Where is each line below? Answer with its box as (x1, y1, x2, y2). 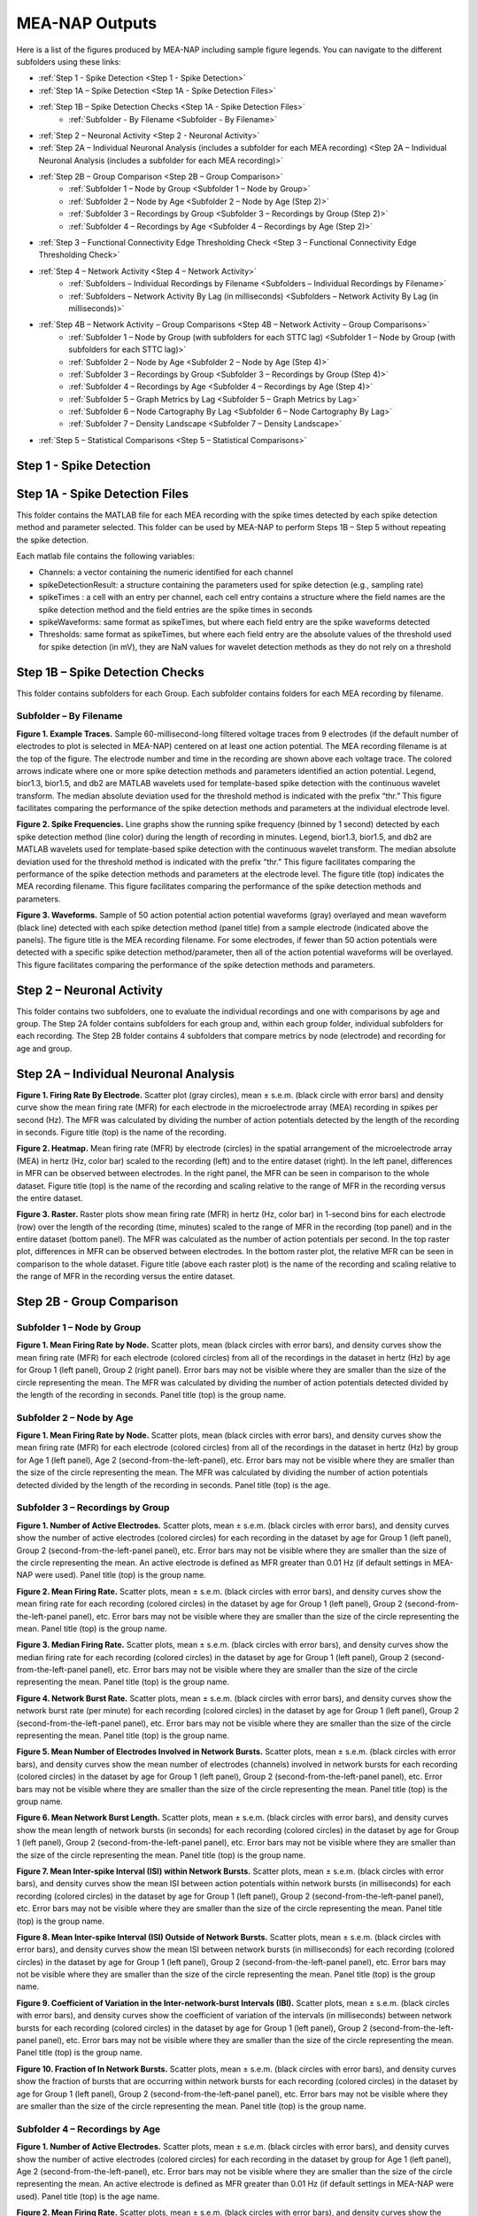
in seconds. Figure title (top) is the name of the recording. (16, 1127, 227, 1137)
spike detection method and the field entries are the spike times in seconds (38, 604, 313, 615)
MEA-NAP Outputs (16, 13, 158, 33)
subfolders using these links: (16, 56, 121, 66)
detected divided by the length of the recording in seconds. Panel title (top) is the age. (16, 1479, 331, 1490)
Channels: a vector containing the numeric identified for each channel (38, 567, 294, 578)
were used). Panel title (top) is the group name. (35, 1570, 207, 1580)
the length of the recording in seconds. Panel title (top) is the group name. (16, 1389, 287, 1400)
